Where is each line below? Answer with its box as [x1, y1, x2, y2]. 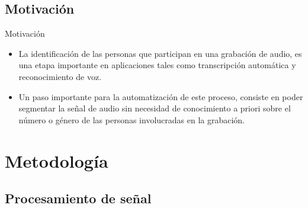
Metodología [5, 148, 108, 172]
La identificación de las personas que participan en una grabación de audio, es [18, 47, 302, 59]
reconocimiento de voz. [18, 70, 102, 82]
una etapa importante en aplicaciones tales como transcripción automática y [18, 59, 296, 71]
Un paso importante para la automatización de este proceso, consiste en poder [18, 90, 303, 103]
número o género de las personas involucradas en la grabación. [18, 113, 245, 126]
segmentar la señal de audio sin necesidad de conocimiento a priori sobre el [18, 102, 291, 114]
